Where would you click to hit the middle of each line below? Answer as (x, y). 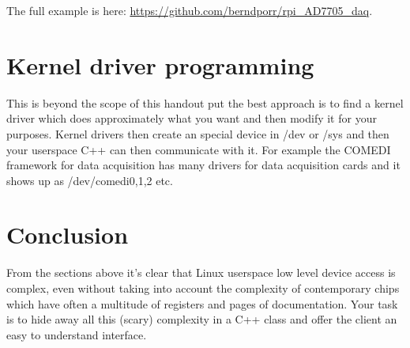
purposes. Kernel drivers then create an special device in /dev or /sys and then (198, 133)
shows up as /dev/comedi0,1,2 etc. (90, 180)
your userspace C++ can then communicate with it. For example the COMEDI (199, 149)
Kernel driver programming (160, 64)
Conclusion (68, 235)
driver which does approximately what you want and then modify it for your (192, 118)
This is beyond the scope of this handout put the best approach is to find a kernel (205, 102)
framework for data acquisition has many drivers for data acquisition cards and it (203, 165)
